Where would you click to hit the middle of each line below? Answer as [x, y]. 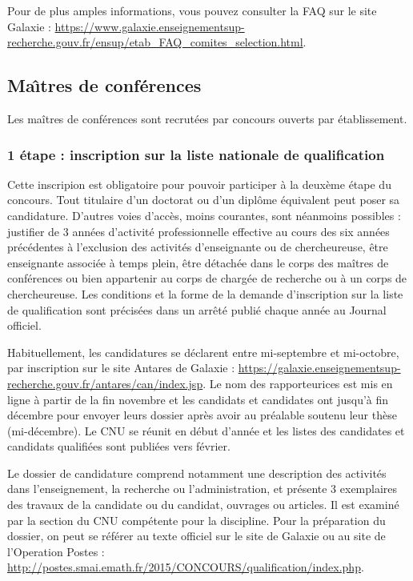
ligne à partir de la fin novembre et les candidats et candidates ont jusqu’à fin [198, 399]
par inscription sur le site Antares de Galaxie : [121, 368]
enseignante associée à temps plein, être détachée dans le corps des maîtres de [198, 262]
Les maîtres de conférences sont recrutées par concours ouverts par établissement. [207, 118]
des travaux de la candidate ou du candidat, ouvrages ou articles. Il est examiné [203, 505]
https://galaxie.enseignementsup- [319, 368]
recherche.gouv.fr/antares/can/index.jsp [105, 383]
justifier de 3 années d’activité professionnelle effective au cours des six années [198, 231]
